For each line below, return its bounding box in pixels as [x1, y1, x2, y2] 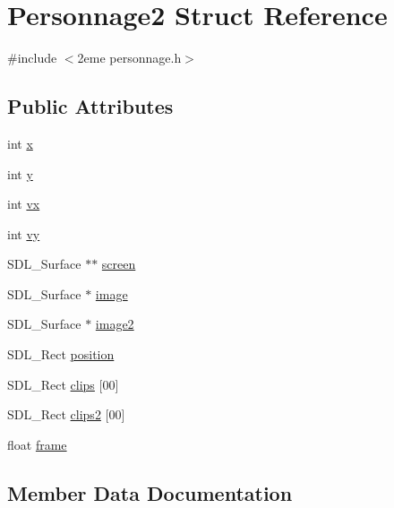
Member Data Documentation [7, 478, 293, 506]
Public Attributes [7, 92, 174, 120]
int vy [7, 224, 40, 243]
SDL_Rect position [7, 345, 115, 364]
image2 [95, 314, 134, 333]
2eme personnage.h [77, 48, 182, 67]
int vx [7, 194, 40, 213]
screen [101, 254, 136, 273]
